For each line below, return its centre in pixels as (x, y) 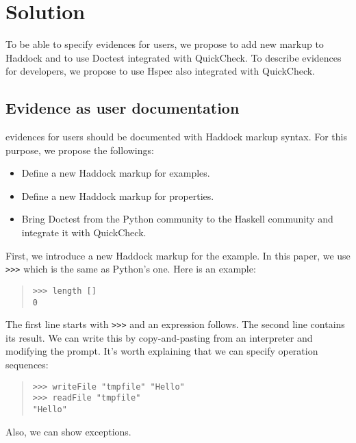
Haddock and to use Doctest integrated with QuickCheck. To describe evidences (174, 57)
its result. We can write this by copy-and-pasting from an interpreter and (159, 337)
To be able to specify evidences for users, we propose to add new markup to (165, 44)
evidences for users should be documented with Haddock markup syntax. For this (176, 137)
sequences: (27, 365)
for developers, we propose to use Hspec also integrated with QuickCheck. (161, 71)
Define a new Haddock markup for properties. (118, 195)
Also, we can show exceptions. (68, 431)
